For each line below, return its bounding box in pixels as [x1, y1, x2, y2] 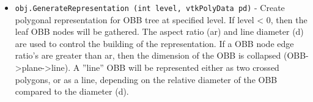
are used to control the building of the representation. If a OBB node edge [15, 37, 294, 49]
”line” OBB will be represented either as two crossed [82, 61, 279, 74]
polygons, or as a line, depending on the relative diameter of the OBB [15, 73, 278, 86]
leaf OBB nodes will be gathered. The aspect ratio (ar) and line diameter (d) [15, 25, 304, 38]
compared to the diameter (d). [15, 85, 129, 98]
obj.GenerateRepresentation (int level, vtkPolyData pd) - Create [15, 1, 285, 13]
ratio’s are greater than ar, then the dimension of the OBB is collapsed [15, 49, 281, 62]
